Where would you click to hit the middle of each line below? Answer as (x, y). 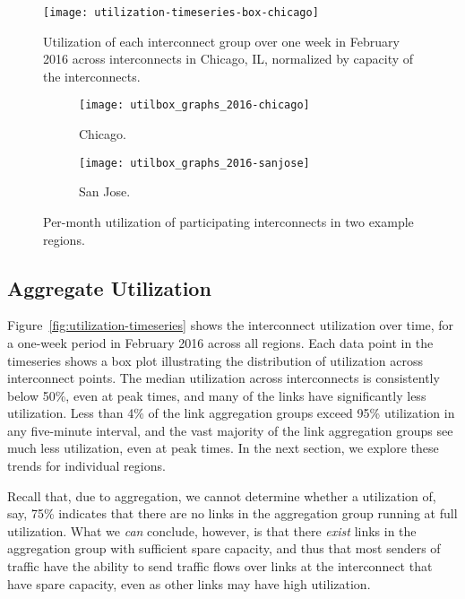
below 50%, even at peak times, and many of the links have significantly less (217, 395)
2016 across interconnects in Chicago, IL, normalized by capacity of (228, 59)
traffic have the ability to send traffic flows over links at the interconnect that (220, 566)
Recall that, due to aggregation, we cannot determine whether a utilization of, (222, 495)
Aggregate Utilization (109, 287)
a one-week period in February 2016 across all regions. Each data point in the (220, 342)
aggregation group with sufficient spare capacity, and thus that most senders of (224, 548)
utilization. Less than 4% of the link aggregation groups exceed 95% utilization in (231, 413)
